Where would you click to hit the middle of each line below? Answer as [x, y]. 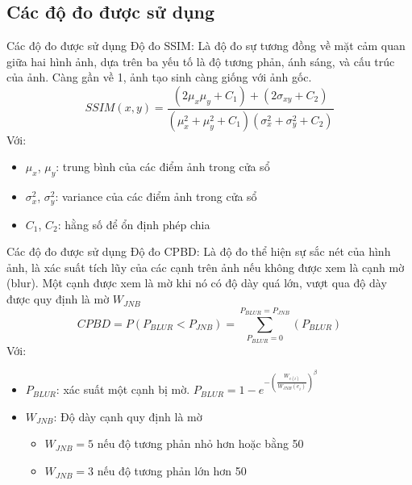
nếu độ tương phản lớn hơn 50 [172, 471]
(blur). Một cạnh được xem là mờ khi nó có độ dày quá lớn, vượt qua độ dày [197, 283]
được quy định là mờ [58, 299]
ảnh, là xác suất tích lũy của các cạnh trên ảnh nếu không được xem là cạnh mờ [206, 267]
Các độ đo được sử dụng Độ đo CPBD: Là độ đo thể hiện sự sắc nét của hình [199, 251]
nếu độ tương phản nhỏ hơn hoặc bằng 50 [200, 443]
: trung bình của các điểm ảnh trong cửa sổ [163, 167]
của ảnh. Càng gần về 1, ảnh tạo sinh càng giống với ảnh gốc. [159, 77]
